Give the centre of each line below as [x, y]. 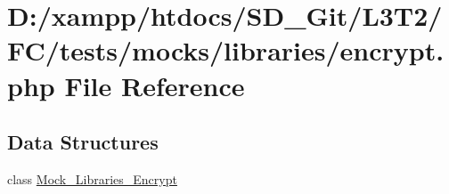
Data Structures [83, 142]
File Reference [155, 85]
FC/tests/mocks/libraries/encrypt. [226, 50]
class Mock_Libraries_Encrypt [92, 178]
